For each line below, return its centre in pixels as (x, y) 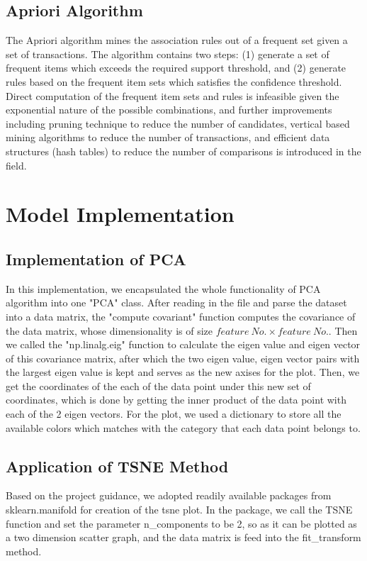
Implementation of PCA (96, 259)
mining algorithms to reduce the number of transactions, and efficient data (168, 137)
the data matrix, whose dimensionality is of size (109, 330)
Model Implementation (120, 214)
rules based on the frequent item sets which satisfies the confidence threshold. (174, 81)
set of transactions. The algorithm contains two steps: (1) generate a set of (168, 54)
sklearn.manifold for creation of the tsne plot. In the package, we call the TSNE (179, 510)
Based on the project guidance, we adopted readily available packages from (169, 495)
